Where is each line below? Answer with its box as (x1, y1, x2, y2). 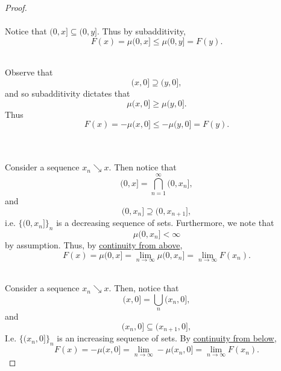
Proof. (5, 1, 27, 13)
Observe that (5, 66, 53, 79)
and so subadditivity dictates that (5, 86, 130, 99)
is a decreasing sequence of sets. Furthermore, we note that (56, 216, 274, 229)
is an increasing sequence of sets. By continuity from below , (57, 332, 277, 344)
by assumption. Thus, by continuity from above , (5, 238, 183, 251)
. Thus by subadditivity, (97, 25, 186, 37)
